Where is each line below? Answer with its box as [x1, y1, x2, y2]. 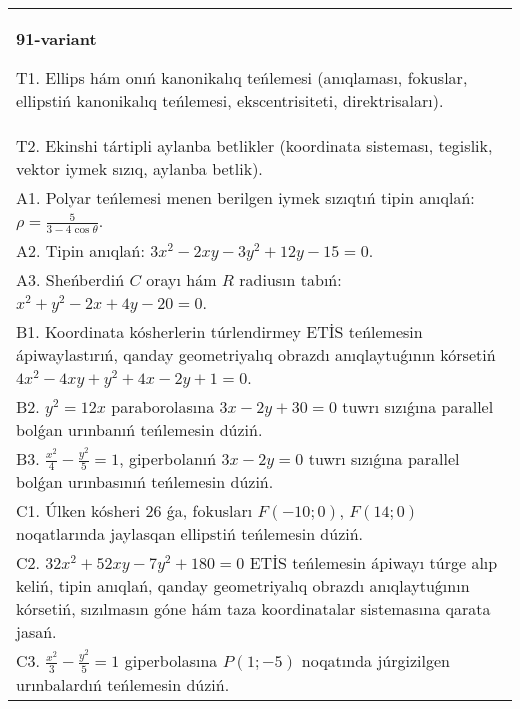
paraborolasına [111, 394, 215, 418]
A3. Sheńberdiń [16, 267, 125, 291]
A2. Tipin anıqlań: [16, 238, 145, 262]
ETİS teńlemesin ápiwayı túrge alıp [249, 551, 498, 575]
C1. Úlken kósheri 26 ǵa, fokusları [16, 499, 253, 523]
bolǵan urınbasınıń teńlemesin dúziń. [16, 470, 274, 494]
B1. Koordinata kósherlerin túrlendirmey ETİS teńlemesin [16, 319, 423, 343]
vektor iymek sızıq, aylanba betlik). [16, 157, 263, 180]
